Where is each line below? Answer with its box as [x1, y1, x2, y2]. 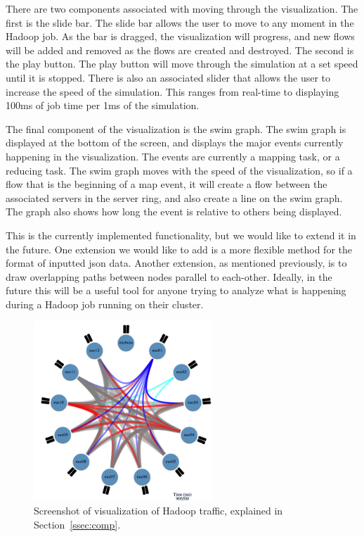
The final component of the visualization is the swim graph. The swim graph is [6, 121, 346, 136]
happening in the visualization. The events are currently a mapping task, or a [6, 149, 340, 163]
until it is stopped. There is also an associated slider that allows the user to [6, 70, 330, 84]
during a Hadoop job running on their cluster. [6, 296, 204, 311]
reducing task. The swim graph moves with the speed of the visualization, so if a [6, 163, 353, 177]
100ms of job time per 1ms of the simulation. [6, 98, 200, 113]
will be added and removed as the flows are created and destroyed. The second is [6, 42, 354, 57]
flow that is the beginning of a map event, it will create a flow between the [6, 177, 327, 191]
